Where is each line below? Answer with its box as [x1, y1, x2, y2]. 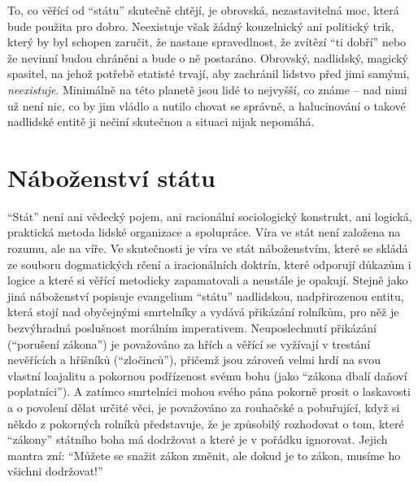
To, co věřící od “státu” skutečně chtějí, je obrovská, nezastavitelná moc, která [7, 2, 399, 18]
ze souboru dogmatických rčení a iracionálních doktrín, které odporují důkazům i [7, 255, 411, 272]
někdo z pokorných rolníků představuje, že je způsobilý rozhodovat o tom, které [7, 415, 404, 432]
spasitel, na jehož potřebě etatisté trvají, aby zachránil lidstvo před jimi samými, [7, 65, 410, 82]
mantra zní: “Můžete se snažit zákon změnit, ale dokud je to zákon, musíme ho [7, 446, 401, 463]
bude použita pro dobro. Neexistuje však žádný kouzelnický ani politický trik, [7, 17, 394, 34]
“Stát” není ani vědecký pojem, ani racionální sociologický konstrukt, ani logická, [7, 207, 412, 224]
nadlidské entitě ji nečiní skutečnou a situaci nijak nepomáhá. [7, 113, 315, 130]
